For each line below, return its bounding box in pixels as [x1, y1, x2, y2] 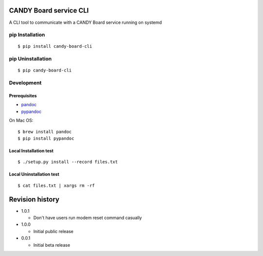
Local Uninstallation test [9, 171, 59, 177]
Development [9, 79, 42, 86]
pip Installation [9, 32, 45, 38]
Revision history [9, 195, 59, 203]
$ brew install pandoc [18, 129, 72, 134]
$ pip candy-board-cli [18, 68, 72, 73]
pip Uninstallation [9, 55, 52, 62]
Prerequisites [9, 92, 37, 98]
